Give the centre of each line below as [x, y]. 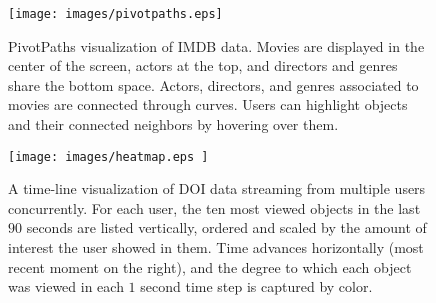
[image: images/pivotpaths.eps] [115, 14]
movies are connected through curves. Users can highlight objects [208, 104]
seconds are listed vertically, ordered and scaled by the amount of [226, 227]
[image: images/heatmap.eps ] [108, 156]
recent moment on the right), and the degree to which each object [210, 266]
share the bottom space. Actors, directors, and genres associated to [213, 84]
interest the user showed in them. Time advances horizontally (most [216, 247]
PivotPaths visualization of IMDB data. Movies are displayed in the [216, 45]
